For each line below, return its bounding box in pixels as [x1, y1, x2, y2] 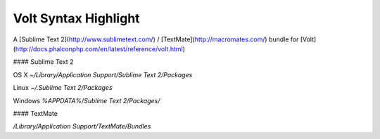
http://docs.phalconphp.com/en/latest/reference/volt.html [15, 44, 183, 53]
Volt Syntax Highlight [13, 11, 140, 26]
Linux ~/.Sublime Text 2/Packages [13, 84, 113, 92]
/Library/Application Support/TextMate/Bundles [13, 122, 151, 131]
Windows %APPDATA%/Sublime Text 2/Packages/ [13, 96, 160, 105]
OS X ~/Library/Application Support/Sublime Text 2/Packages [13, 70, 193, 79]
